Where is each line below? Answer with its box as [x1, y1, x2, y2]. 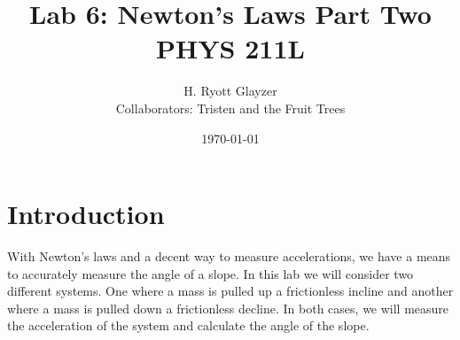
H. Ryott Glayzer [183, 81, 277, 100]
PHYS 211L [156, 30, 305, 66]
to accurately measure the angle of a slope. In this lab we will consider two [7, 264, 414, 282]
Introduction [7, 196, 165, 232]
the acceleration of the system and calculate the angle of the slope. [7, 316, 370, 335]
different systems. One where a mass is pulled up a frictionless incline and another [7, 282, 454, 300]
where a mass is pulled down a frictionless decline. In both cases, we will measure [7, 298, 449, 317]
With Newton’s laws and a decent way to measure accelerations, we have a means [7, 247, 451, 266]
